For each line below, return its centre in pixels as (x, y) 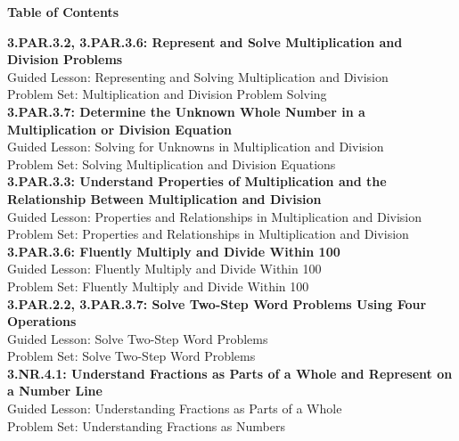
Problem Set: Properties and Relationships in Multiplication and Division (208, 234)
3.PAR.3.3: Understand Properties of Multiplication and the (197, 181)
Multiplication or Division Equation (119, 129)
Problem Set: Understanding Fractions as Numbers (146, 425)
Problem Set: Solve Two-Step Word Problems (131, 356)
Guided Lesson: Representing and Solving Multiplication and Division (198, 76)
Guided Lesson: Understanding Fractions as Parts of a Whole (175, 408)
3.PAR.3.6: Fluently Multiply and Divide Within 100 (174, 251)
